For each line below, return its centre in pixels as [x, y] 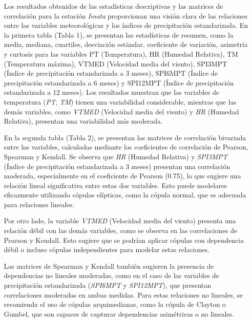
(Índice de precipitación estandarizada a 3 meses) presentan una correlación [117, 166]
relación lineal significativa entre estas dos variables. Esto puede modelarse [115, 185]
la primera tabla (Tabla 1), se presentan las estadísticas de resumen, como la [119, 34]
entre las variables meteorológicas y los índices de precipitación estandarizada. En [126, 25]
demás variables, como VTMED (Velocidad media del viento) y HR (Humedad [122, 111]
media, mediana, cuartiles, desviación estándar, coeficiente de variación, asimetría [126, 44]
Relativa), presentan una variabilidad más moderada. [83, 121]
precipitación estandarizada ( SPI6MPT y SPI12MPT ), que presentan [108, 285]
